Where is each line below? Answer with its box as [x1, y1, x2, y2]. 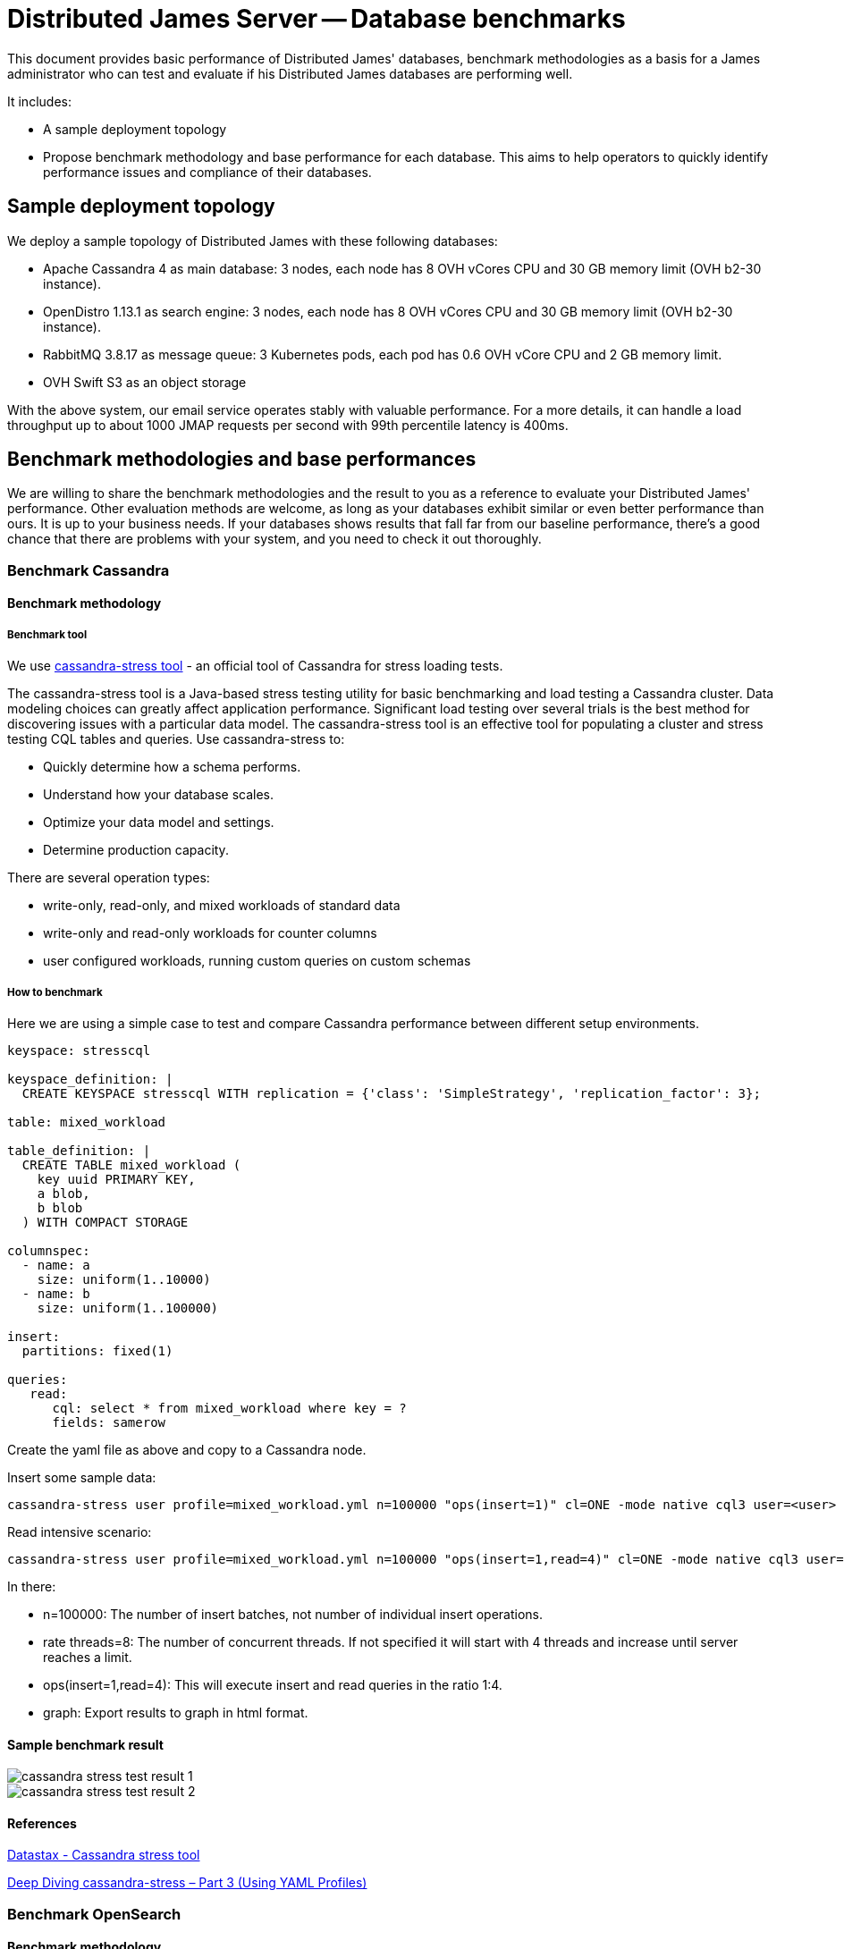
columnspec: [7, 1243, 90, 1258]
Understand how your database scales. [43, 787, 274, 803]
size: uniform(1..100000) [37, 1300, 219, 1315]
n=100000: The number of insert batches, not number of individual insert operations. [43, 1606, 543, 1622]
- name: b [21, 1286, 90, 1301]
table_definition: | [7, 1143, 151, 1158]
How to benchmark [7, 985, 103, 999]
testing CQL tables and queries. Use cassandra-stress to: [7, 731, 345, 747]
